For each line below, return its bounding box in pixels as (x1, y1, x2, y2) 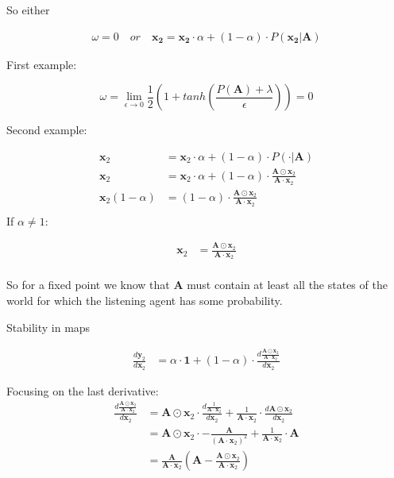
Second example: (6, 121, 87, 138)
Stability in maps (6, 318, 91, 335)
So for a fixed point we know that (6, 276, 170, 293)
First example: (6, 56, 77, 72)
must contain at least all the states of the (187, 276, 388, 293)
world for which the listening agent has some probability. (6, 292, 283, 309)
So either (6, 2, 50, 17)
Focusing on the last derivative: (6, 382, 159, 399)
